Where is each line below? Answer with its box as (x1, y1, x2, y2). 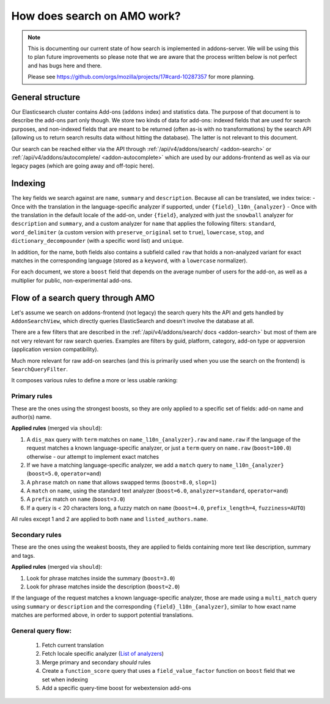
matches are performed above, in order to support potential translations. (11, 612, 194, 619)
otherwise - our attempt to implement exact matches (26, 453, 159, 460)
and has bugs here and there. (28, 62, 102, 69)
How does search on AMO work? (11, 9, 181, 23)
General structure (11, 92, 81, 102)
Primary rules (11, 392, 53, 401)
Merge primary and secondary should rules (42, 658, 151, 666)
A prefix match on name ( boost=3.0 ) (26, 495, 125, 503)
